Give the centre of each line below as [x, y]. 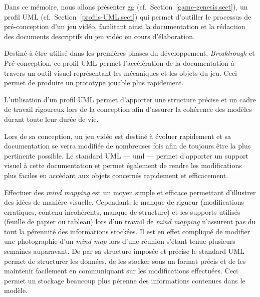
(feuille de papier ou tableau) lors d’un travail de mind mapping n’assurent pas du [130, 221]
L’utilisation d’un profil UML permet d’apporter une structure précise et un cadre [130, 99]
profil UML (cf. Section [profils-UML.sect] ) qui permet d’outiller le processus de [128, 16]
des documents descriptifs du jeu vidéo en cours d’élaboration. [99, 36]
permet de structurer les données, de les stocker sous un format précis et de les [125, 261]
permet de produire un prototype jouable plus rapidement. [94, 83]
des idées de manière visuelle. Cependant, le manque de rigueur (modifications [124, 202]
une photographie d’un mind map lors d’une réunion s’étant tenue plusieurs [120, 241]
